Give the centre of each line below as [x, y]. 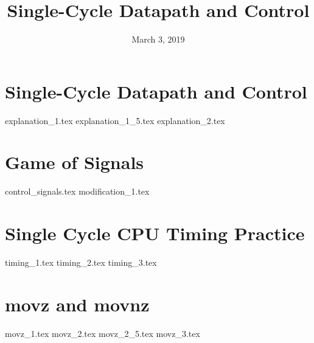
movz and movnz [77, 304]
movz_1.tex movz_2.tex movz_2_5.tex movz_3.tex [103, 333]
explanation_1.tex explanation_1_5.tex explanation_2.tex [115, 120]
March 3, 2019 [158, 39]
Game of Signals [75, 162]
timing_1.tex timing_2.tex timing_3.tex [81, 262]
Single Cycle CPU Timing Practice [155, 233]
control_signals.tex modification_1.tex [77, 191]
